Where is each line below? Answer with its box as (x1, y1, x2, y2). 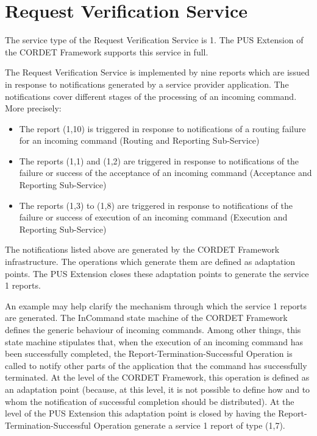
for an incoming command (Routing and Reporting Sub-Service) (19, 134, 260, 147)
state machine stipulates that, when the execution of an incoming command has (5, 335, 304, 348)
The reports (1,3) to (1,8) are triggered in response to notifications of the (19, 199, 293, 211)
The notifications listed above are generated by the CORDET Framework (5, 243, 280, 256)
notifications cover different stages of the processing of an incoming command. (5, 90, 297, 102)
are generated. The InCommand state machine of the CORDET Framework (5, 311, 288, 324)
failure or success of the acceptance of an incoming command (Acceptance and (19, 166, 312, 179)
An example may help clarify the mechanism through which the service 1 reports (5, 299, 307, 312)
